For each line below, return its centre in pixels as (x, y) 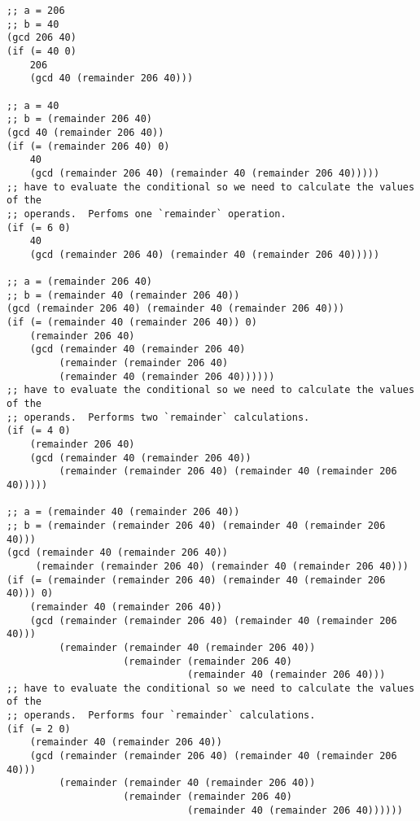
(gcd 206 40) (42, 38)
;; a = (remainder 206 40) (79, 282)
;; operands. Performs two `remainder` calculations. (158, 417)
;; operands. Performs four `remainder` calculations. (161, 716)
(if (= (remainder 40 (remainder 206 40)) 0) (132, 323)
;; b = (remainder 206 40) (79, 119)
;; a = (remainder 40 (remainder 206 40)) (123, 512)
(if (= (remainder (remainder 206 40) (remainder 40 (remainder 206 (196, 580)
